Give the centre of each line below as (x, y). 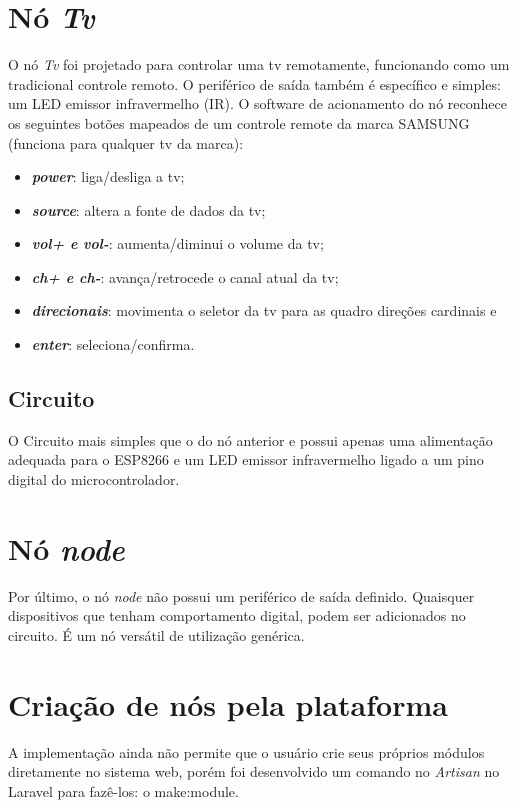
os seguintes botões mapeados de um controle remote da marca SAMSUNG (239, 122)
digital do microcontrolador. (94, 479)
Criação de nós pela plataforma (228, 703)
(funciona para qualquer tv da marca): (126, 142)
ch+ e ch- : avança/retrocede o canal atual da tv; (185, 276)
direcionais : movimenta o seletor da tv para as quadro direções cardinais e (264, 310)
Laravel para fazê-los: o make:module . (123, 790)
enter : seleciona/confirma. (113, 344)
